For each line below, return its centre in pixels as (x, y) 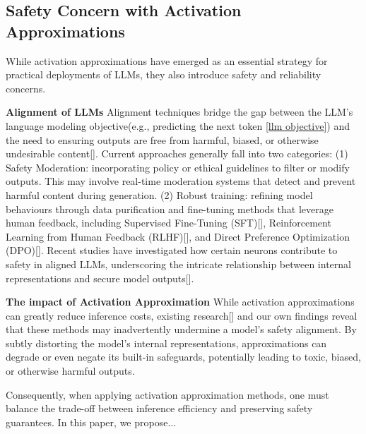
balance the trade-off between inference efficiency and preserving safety (159, 408)
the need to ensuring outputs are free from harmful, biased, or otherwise (162, 139)
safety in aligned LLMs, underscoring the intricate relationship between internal (178, 264)
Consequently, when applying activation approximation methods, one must (167, 394)
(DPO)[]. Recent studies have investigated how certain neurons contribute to (172, 250)
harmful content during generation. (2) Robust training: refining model (159, 194)
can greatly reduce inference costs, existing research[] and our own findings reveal (182, 315)
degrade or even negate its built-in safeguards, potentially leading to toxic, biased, (183, 357)
